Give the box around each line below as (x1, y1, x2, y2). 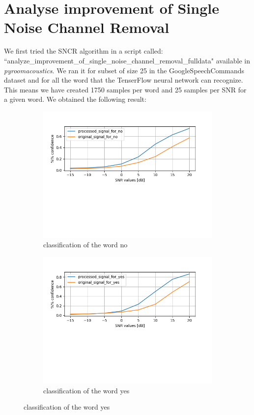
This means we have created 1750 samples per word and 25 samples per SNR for (4, 84, 247, 94)
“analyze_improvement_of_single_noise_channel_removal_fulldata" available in (4, 55, 250, 65)
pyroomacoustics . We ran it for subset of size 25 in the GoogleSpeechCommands (4, 65, 245, 75)
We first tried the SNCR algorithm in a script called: (4, 46, 163, 56)
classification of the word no (43, 239, 128, 250)
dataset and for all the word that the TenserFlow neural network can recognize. (4, 75, 243, 85)
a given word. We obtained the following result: (4, 94, 146, 104)
